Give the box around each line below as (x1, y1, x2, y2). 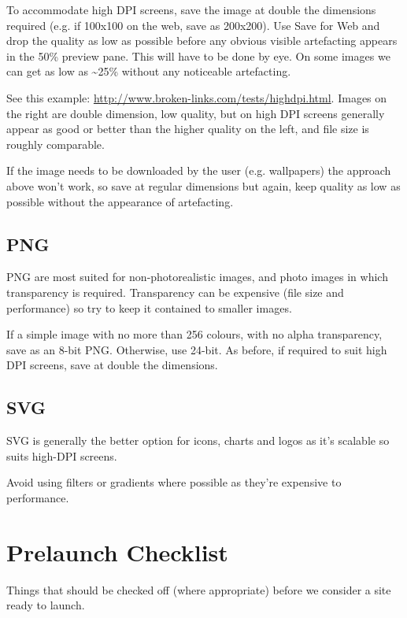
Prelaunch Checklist (6, 535, 228, 568)
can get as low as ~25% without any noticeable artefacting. (6, 63, 291, 80)
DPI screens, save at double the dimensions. (6, 357, 218, 373)
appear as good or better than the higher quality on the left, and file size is (6, 120, 369, 137)
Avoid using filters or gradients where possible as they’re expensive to (6, 474, 342, 490)
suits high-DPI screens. (6, 447, 117, 464)
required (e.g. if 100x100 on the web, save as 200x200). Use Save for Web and (6, 17, 380, 33)
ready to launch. (6, 597, 85, 613)
